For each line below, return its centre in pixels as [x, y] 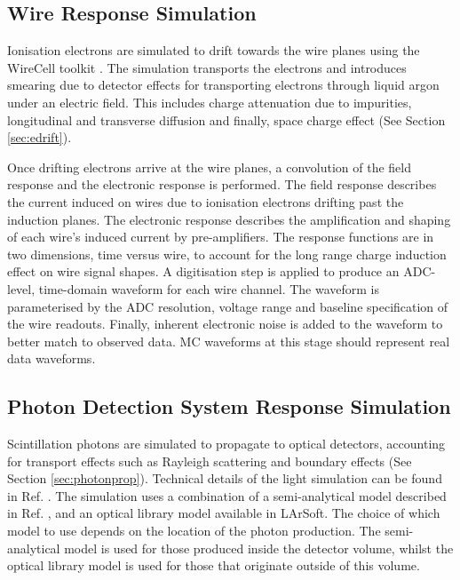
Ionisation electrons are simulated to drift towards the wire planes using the [214, 50]
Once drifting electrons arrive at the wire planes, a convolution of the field [209, 167]
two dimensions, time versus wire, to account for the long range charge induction [227, 254]
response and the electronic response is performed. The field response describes [222, 184]
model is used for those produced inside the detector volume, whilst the [259, 548]
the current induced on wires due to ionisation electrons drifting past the [206, 201]
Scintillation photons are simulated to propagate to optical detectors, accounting [226, 444]
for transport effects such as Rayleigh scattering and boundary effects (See [210, 461]
